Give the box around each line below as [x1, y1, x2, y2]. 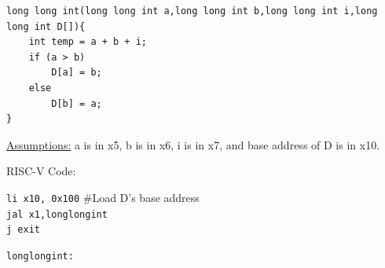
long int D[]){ [6, 20, 86, 32]
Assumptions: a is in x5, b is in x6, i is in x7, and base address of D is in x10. [6, 136, 380, 152]
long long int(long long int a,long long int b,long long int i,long [6, 6, 378, 17]
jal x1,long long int [6, 208, 108, 220]
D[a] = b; [51, 67, 102, 79]
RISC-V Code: [6, 163, 76, 179]
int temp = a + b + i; [28, 36, 147, 48]
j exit [6, 224, 40, 236]
